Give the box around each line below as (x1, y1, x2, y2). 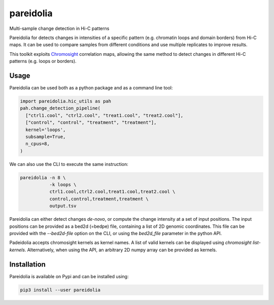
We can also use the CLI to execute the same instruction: (9, 161, 129, 167)
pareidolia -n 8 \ (20, 175, 66, 180)
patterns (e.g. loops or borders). (9, 58, 77, 64)
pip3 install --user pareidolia (20, 287, 101, 293)
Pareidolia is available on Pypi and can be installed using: (9, 273, 129, 279)
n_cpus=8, (25, 141, 50, 147)
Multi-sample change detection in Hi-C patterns (9, 25, 110, 31)
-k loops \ (49, 182, 77, 188)
